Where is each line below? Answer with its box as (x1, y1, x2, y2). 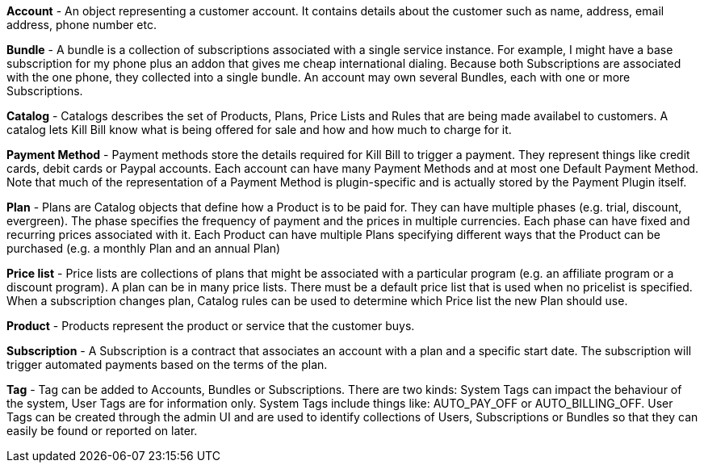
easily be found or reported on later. (6, 424, 198, 438)
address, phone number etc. (6, 18, 157, 31)
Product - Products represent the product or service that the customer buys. (6, 319, 415, 333)
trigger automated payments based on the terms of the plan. (6, 358, 328, 371)
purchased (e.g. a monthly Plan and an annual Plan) (6, 241, 281, 255)
